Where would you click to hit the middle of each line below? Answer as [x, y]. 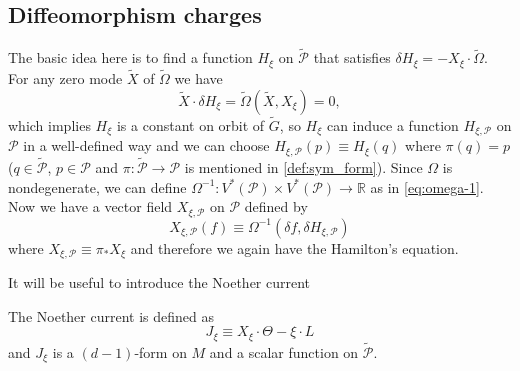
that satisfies [352, 57]
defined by [276, 206]
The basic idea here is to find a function [130, 57]
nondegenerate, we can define [97, 186]
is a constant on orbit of [190, 124]
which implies [49, 124]
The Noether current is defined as [111, 315]
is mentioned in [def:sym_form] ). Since [303, 167]
